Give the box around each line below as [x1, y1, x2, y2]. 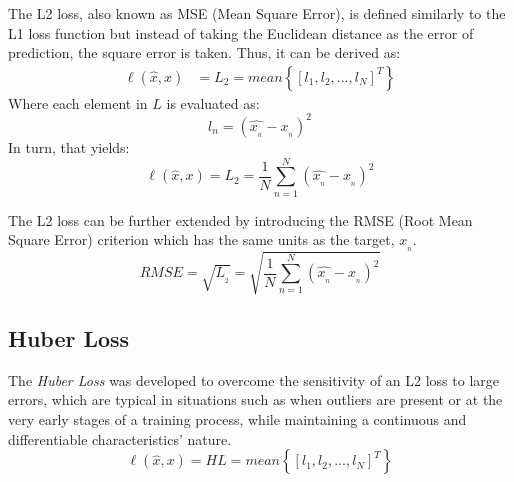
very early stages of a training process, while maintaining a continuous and [8, 409, 467, 430]
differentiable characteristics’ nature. [8, 428, 232, 449]
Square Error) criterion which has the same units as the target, [8, 229, 395, 250]
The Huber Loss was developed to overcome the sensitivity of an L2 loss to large [8, 369, 500, 390]
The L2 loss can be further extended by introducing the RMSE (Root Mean [8, 209, 473, 230]
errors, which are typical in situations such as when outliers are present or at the [8, 389, 503, 410]
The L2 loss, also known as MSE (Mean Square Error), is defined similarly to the [8, 3, 506, 23]
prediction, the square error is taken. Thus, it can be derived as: [8, 42, 401, 63]
